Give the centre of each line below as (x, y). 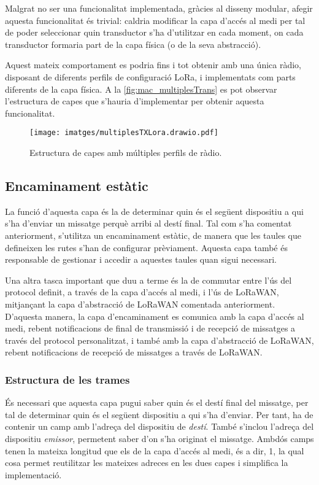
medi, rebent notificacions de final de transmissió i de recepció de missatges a (150, 328)
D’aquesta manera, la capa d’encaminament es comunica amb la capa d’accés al (155, 316)
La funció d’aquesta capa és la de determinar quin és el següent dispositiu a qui (154, 211)
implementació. (33, 474)
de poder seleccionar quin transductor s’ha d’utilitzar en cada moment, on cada (154, 32)
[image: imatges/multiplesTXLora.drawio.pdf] (124, 133)
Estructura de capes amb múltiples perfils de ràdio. (126, 152)
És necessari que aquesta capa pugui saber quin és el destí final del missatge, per (157, 402)
